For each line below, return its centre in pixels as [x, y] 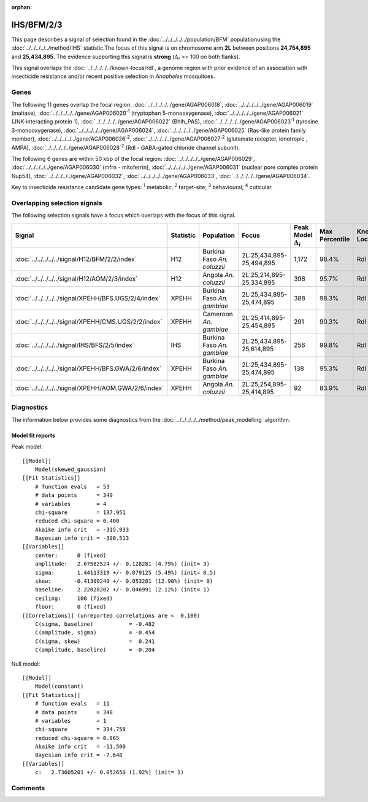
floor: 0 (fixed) [71, 607]
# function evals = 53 [72, 486]
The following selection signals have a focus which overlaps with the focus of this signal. [124, 216]
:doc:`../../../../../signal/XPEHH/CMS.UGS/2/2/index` [89, 322]
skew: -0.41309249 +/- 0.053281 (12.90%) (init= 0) [124, 581]
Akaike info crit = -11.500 [80, 747]
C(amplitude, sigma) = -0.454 [95, 633]
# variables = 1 [71, 721]
